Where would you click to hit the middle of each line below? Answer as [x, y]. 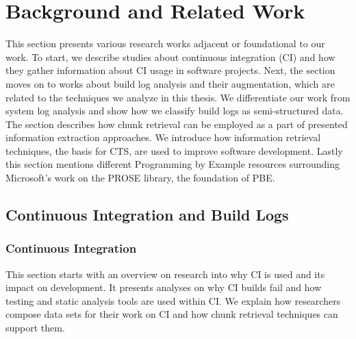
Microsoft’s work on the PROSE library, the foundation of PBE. [140, 178]
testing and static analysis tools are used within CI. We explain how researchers [173, 300]
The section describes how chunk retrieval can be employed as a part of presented [177, 124]
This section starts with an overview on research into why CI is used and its [165, 274]
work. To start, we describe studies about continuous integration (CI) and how [170, 56]
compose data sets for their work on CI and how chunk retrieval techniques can [172, 314]
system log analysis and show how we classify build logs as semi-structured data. [175, 111]
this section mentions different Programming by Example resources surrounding [173, 164]
